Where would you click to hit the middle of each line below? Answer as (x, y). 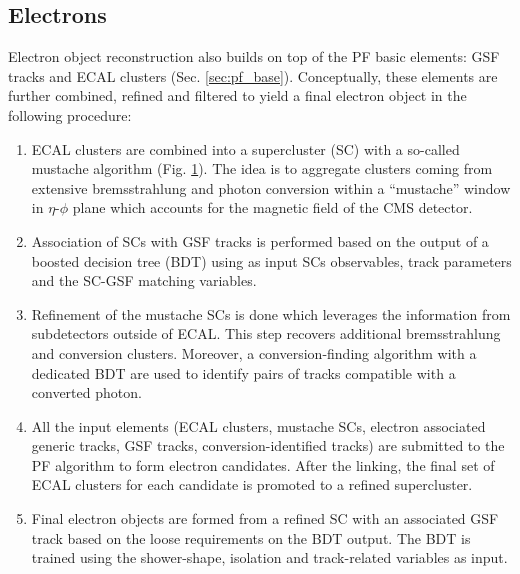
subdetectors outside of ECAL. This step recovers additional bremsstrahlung (266, 333)
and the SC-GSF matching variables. (144, 280)
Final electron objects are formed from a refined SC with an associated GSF (265, 518)
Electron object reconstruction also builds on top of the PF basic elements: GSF (254, 56)
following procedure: (70, 114)
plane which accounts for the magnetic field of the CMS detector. (272, 207)
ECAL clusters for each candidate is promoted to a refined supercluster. (252, 484)
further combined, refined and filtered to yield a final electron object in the (237, 95)
